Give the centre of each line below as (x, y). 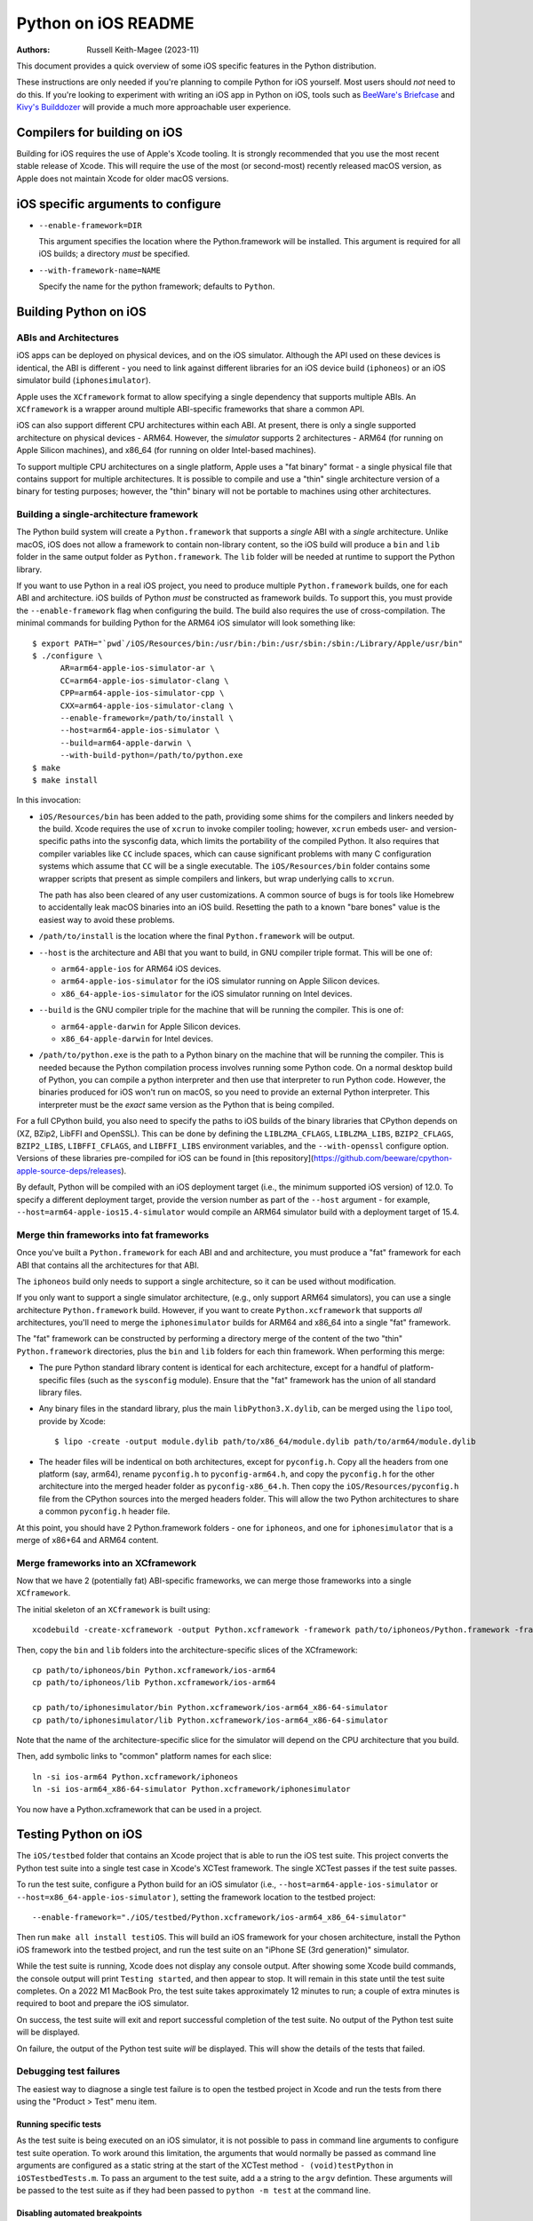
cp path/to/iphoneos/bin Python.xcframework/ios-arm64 (154, 1671)
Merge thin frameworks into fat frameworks (113, 1235)
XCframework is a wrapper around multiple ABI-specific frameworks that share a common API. (191, 409)
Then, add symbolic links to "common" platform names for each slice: (144, 1756)
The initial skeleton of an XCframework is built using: (113, 1609)
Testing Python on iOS (80, 1835)
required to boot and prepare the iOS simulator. (103, 2003)
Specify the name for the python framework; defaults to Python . (157, 287)
